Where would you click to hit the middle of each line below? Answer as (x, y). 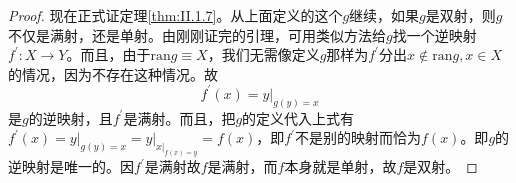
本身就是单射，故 (340, 166)
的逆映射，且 (70, 117)
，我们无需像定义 (263, 54)
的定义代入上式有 (298, 117)
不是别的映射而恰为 (358, 137)
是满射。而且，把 (179, 117)
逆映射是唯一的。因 (71, 166)
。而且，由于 (108, 54)
